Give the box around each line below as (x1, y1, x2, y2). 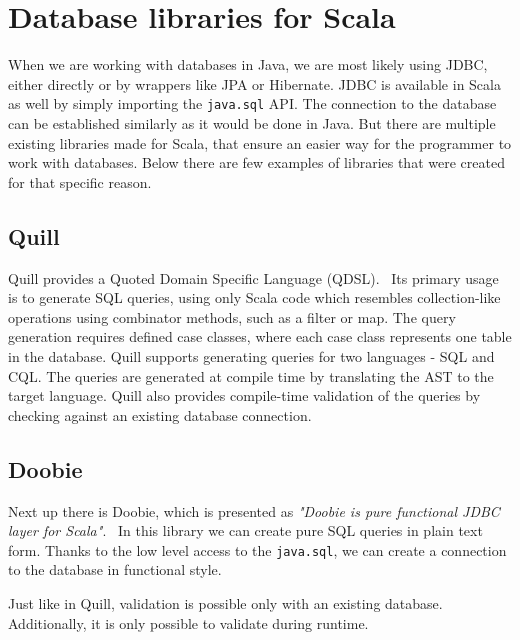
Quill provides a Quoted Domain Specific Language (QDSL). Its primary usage (8, 267, 499, 288)
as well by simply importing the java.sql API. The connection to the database (8, 93, 497, 114)
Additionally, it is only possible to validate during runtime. (8, 612, 369, 633)
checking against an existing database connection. (8, 404, 312, 425)
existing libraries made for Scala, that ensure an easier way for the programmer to (8, 132, 512, 153)
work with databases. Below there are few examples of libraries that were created (8, 152, 505, 173)
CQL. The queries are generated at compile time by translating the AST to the (8, 365, 494, 386)
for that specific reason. (8, 171, 152, 192)
